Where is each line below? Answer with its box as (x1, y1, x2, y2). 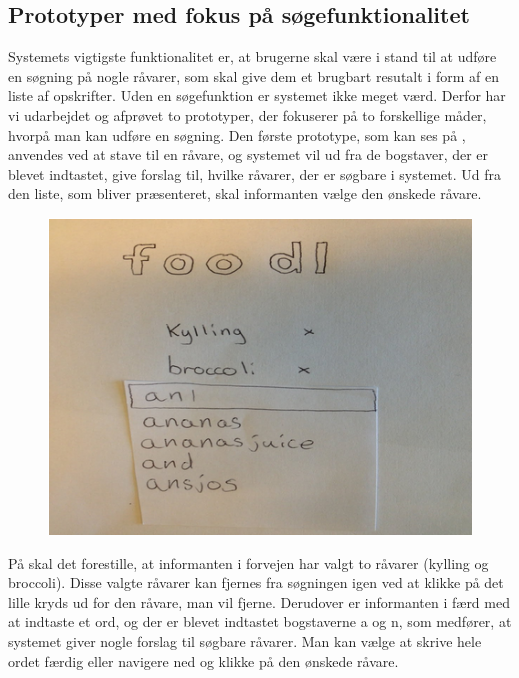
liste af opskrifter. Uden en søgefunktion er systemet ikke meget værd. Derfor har (8, 85, 506, 106)
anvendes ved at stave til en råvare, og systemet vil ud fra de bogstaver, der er (8, 144, 489, 165)
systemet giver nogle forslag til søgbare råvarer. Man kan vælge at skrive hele (8, 631, 482, 651)
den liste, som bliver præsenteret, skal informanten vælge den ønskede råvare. (8, 183, 482, 204)
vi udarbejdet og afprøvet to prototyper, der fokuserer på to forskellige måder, (8, 104, 487, 125)
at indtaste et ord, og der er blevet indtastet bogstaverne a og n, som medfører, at (8, 611, 512, 632)
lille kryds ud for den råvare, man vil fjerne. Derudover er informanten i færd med (8, 591, 510, 612)
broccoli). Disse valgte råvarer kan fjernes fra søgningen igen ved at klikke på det (8, 572, 504, 593)
